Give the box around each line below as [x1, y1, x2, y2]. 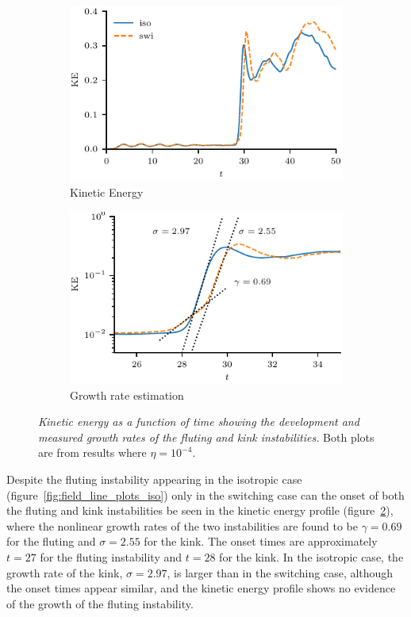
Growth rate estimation [70, 386, 184, 403]
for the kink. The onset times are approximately [144, 533, 378, 550]
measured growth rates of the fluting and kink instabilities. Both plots [38, 428, 375, 445]
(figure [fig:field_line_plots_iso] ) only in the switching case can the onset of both [6, 486, 405, 503]
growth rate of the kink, [6, 564, 123, 581]
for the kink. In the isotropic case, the [219, 548, 404, 565]
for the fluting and [6, 533, 96, 550]
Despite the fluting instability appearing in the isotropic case [6, 470, 302, 487]
